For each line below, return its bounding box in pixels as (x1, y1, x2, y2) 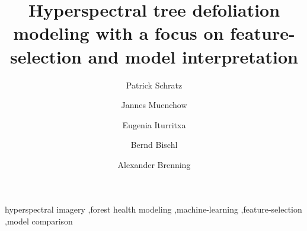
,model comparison (5, 215, 73, 227)
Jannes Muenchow (121, 99, 187, 111)
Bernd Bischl (130, 138, 178, 151)
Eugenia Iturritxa (122, 118, 186, 131)
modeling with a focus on (13, 21, 224, 45)
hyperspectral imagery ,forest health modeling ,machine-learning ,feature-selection (5, 203, 302, 216)
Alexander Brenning (117, 158, 191, 170)
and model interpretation (88, 44, 298, 68)
